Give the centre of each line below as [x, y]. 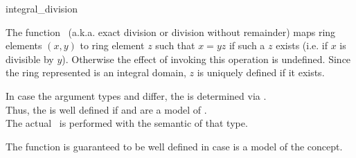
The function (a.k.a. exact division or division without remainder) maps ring [171, 32]
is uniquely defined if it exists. [261, 72]
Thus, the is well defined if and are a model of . [106, 109]
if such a [247, 45]
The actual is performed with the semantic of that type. [127, 123]
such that [175, 45]
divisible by [30, 59]
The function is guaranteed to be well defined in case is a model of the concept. [174, 146]
